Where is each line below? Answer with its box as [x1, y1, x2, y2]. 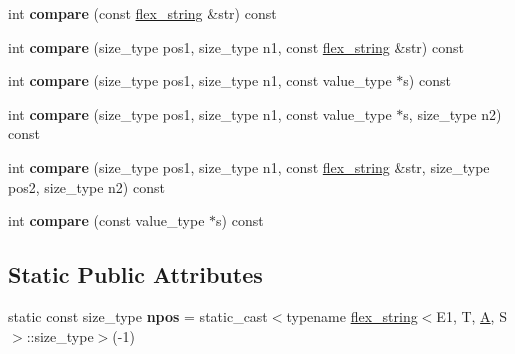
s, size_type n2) [403, 103, 502, 124]
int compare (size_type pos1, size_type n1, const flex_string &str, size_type [8, 156, 490, 177]
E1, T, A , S [436, 305, 507, 326]
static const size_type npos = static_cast [8, 305, 268, 326]
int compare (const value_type [8, 210, 205, 231]
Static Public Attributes [8, 259, 263, 290]
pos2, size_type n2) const [8, 176, 165, 197]
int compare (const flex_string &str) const [8, 3, 277, 23]
